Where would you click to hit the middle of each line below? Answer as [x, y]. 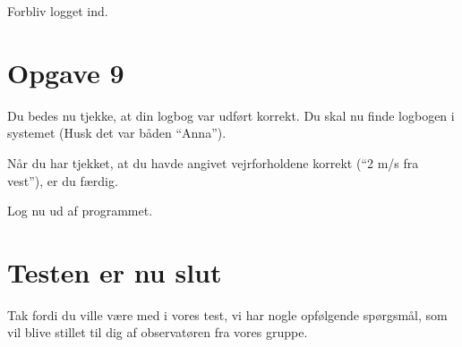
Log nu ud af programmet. [80, 211]
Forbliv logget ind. [58, 11]
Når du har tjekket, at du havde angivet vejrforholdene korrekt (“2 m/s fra [213, 162]
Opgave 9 [66, 72]
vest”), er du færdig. [63, 180]
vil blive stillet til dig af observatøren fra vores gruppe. [158, 332]
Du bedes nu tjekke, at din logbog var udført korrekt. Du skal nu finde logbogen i [231, 115]
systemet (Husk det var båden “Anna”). [117, 133]
